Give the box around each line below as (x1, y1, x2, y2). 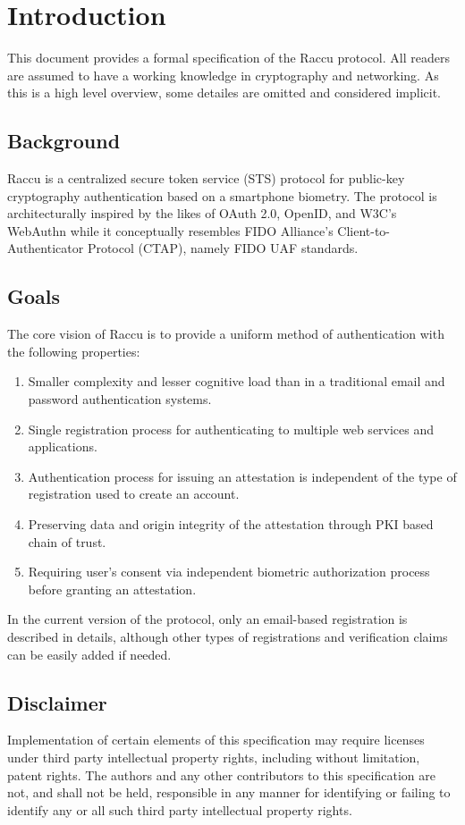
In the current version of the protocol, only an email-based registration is (7, 610, 408, 628)
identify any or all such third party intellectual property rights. (7, 800, 352, 819)
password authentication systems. (28, 390, 212, 408)
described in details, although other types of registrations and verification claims (7, 627, 448, 645)
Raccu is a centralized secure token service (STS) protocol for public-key (7, 169, 405, 188)
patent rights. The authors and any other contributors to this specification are (7, 765, 435, 784)
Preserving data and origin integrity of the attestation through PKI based (28, 515, 434, 534)
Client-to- (337, 221, 391, 240)
